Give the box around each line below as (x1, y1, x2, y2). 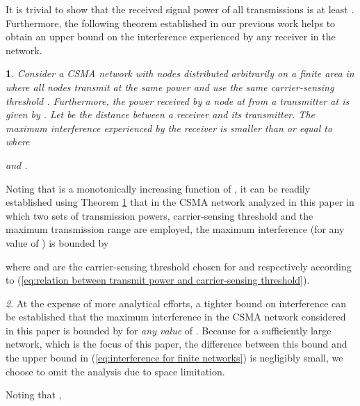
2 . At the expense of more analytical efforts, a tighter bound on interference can (6, 295, 347, 310)
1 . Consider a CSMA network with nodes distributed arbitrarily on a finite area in (6, 66, 354, 81)
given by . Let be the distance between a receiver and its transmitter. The (6, 107, 315, 122)
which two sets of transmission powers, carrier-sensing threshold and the (6, 208, 313, 222)
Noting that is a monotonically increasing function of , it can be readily (6, 181, 311, 195)
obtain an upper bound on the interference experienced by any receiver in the (6, 29, 336, 44)
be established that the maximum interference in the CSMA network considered (6, 309, 346, 324)
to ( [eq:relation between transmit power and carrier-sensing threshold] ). (6, 273, 310, 287)
